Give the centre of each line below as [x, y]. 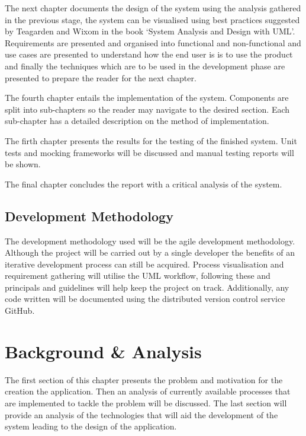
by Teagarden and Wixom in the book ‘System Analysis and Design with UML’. [150, 31]
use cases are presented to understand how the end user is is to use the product [149, 54]
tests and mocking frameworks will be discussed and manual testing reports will [149, 152]
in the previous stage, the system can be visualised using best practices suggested [152, 19]
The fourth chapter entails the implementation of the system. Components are [147, 98]
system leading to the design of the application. [91, 426]
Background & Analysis [103, 351]
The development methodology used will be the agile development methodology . [150, 241]
